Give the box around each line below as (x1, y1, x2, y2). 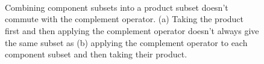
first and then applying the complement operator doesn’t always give (5, 24, 259, 36)
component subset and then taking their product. (5, 48, 187, 60)
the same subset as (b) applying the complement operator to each (5, 36, 248, 48)
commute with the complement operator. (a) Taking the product (5, 13, 244, 25)
